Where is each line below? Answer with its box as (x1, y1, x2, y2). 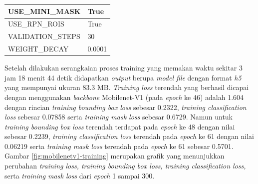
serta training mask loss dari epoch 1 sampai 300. (4, 170, 155, 180)
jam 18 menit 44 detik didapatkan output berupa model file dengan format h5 (4, 72, 242, 82)
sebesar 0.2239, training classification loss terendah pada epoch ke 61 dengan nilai (4, 131, 254, 141)
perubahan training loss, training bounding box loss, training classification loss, (4, 160, 246, 171)
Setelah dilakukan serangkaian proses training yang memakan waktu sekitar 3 (4, 62, 243, 73)
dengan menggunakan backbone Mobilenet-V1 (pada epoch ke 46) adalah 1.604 (4, 91, 244, 102)
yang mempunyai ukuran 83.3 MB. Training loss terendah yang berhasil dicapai (4, 82, 249, 92)
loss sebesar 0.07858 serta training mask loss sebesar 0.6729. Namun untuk (4, 111, 233, 122)
